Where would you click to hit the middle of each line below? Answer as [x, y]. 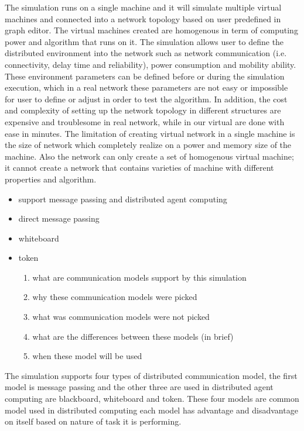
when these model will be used [87, 356]
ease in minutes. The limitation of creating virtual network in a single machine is [150, 133]
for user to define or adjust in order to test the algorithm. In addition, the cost [146, 99]
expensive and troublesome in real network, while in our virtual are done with [145, 121]
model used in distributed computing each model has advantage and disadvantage [151, 410]
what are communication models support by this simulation [139, 277]
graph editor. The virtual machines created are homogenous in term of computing [151, 30]
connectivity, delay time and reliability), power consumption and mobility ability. [151, 64]
